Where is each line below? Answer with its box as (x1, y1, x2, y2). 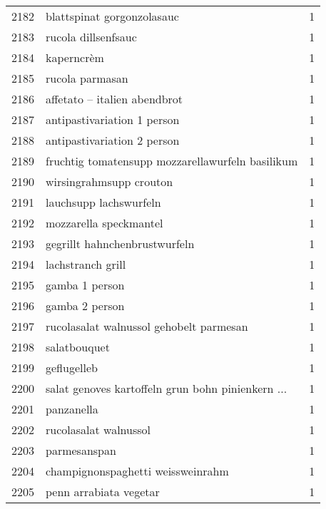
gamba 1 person (46, 277, 125, 293)
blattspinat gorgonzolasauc (46, 8, 179, 24)
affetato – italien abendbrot (46, 91, 183, 107)
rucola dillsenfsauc (46, 29, 137, 45)
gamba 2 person (46, 297, 125, 314)
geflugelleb (46, 359, 98, 376)
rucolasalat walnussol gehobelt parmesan (46, 318, 248, 334)
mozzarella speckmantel (46, 215, 163, 231)
